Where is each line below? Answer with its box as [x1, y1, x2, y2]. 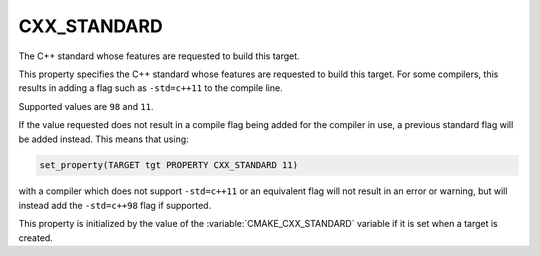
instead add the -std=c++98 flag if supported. [18, 199, 212, 211]
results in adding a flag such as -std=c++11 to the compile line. [18, 82, 284, 94]
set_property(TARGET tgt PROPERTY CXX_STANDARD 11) [39, 160, 299, 171]
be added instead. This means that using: [18, 133, 189, 145]
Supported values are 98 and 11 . [18, 100, 154, 112]
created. [18, 231, 54, 244]
